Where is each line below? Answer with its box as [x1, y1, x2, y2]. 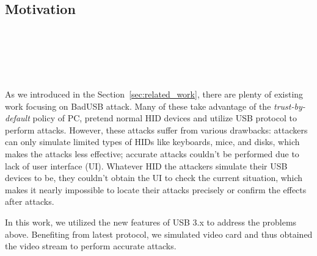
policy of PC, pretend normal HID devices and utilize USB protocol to [32, 112, 297, 124]
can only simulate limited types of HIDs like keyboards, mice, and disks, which [5, 135, 300, 148]
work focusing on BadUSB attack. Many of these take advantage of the [5, 99, 271, 112]
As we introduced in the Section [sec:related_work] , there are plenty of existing [5, 87, 304, 100]
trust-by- [274, 99, 305, 112]
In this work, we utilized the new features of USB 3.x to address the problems [5, 215, 297, 228]
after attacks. [5, 195, 54, 208]
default [5, 112, 30, 124]
